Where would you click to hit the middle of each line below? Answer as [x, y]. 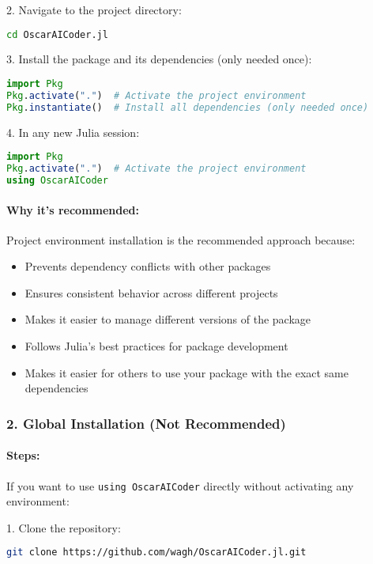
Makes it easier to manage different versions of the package [168, 319]
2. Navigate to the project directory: [94, 9]
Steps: [23, 455]
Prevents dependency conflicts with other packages [148, 266]
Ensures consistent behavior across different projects [151, 292]
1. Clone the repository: [64, 527]
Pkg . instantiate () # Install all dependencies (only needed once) [188, 107]
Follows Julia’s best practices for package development [156, 346]
